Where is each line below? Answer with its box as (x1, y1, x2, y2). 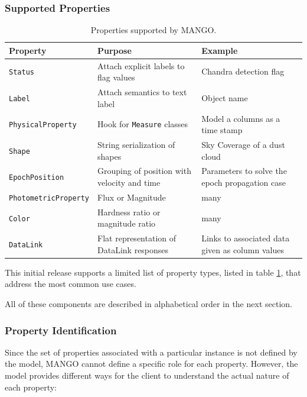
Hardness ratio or (97, 205, 161, 218)
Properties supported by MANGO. (90, 24, 217, 36)
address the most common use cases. (5, 277, 136, 290)
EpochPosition (9, 173, 64, 182)
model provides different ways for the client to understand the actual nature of (5, 369, 289, 382)
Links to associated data (201, 232, 290, 244)
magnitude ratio (97, 217, 156, 230)
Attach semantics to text (97, 86, 187, 98)
